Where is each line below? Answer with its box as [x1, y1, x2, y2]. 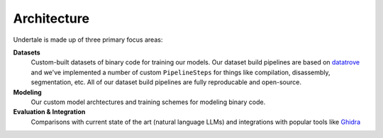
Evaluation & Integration [13, 108, 86, 116]
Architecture [13, 11, 90, 26]
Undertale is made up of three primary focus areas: [13, 35, 163, 44]
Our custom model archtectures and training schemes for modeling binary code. [30, 98, 266, 106]
